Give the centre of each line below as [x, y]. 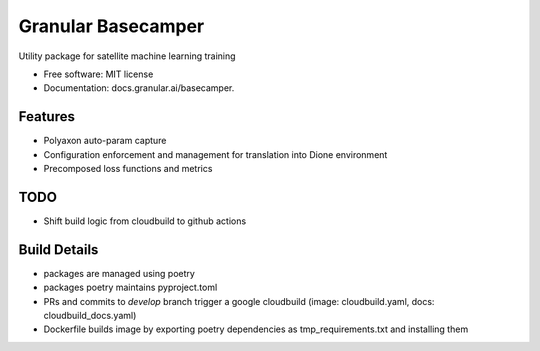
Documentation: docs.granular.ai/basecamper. [139, 88]
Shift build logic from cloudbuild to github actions [145, 221]
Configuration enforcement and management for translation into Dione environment [215, 154]
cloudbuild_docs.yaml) [90, 315]
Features [46, 116]
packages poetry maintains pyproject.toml [130, 287]
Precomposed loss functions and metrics [128, 169]
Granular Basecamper [111, 26]
